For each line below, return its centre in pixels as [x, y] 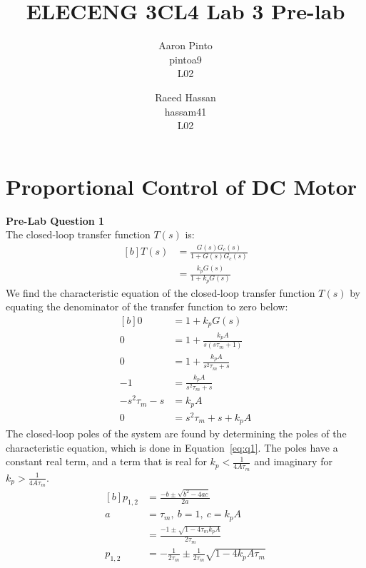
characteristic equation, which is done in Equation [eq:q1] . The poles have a [172, 447]
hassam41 [185, 111]
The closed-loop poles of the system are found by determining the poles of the [176, 433]
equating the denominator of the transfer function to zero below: [147, 306]
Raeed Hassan [185, 97]
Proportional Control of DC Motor [182, 186]
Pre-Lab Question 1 [55, 220]
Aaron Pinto [185, 45]
